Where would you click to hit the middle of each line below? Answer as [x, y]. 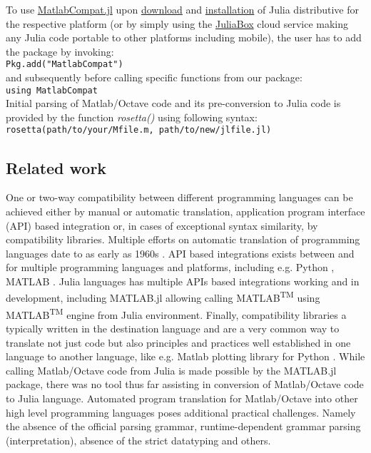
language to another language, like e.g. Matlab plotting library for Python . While [185, 356]
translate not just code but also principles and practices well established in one [178, 342]
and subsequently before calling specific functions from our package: [154, 77]
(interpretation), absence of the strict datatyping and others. [138, 440]
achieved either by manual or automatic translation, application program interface [185, 211]
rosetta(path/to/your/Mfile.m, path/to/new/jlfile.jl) [139, 130]
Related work [56, 167]
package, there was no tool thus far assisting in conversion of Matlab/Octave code [185, 384]
